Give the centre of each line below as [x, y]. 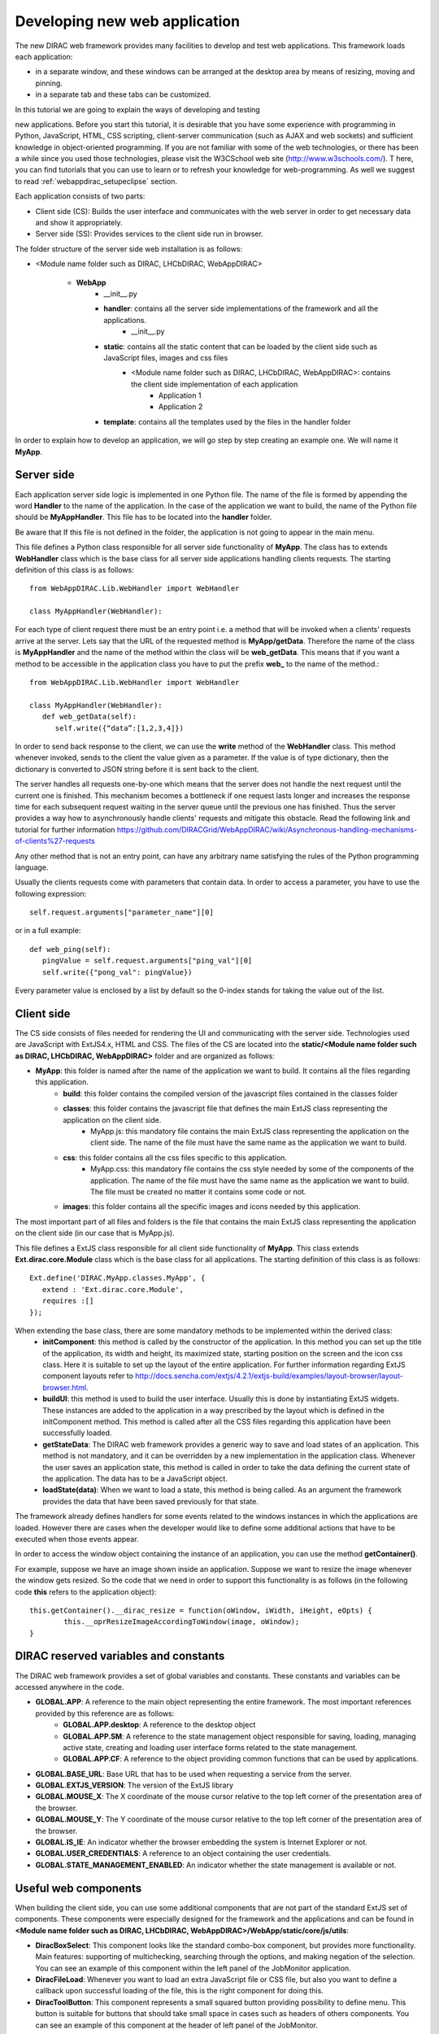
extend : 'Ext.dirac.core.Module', [113, 1289]
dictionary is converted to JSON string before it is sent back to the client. [137, 769]
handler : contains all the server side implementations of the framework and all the [241, 308]
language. [32, 867]
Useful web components [78, 1888]
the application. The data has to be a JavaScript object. [135, 1478]
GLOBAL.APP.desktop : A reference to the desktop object [159, 1725]
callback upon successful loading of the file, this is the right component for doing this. [180, 1991]
